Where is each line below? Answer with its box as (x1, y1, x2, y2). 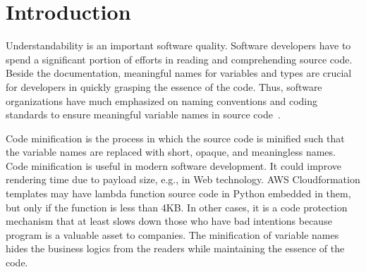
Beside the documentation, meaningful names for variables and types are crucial (6, 66, 352, 80)
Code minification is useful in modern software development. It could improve (6, 158, 341, 173)
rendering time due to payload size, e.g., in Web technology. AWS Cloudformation (6, 172, 360, 187)
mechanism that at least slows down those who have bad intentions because (6, 214, 332, 228)
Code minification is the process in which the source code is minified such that (6, 130, 345, 145)
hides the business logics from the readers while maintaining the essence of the (6, 241, 345, 256)
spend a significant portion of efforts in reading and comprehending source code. (6, 51, 353, 66)
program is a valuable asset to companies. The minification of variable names (6, 227, 339, 242)
